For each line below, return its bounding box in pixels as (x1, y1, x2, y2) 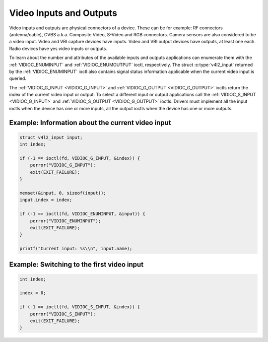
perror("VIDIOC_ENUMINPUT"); (30, 218, 101, 223)
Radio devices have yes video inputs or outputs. (9, 45, 108, 52)
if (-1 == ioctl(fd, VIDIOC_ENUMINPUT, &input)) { (19, 211, 146, 217)
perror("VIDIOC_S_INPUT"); (30, 311, 96, 317)
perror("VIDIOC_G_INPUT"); (30, 162, 96, 168)
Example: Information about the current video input (9, 118, 171, 127)
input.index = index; (19, 197, 72, 203)
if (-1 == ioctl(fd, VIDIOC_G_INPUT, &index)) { (19, 155, 140, 161)
